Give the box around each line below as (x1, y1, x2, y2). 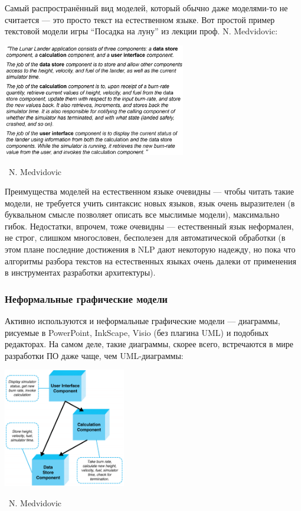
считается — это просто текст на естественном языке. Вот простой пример (5, 13, 275, 25)
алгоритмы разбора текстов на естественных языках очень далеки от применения (5, 254, 296, 267)
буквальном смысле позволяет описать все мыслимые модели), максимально (5, 208, 280, 221)
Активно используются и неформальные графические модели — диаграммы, (5, 315, 280, 327)
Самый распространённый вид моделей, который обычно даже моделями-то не (5, 2, 288, 14)
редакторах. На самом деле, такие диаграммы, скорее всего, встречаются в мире (5, 338, 293, 350)
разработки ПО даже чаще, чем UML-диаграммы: (5, 349, 184, 361)
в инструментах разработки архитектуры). (5, 266, 156, 279)
